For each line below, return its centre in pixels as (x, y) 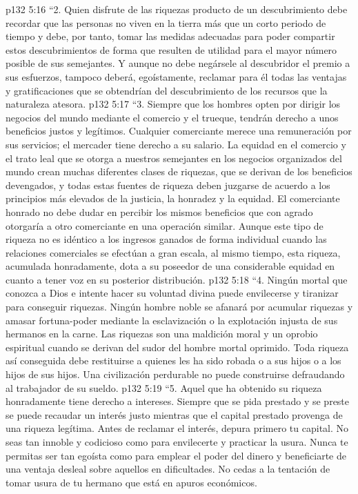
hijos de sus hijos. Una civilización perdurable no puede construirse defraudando (175, 374)
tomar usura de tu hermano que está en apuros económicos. (131, 482)
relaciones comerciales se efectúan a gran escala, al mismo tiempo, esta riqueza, (173, 252)
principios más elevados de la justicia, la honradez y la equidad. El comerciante (173, 198)
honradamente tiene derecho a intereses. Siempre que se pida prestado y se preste (178, 401)
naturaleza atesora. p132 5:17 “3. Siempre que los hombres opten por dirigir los (173, 104)
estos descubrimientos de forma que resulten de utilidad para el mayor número (171, 49)
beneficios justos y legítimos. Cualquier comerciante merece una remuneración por (179, 131)
